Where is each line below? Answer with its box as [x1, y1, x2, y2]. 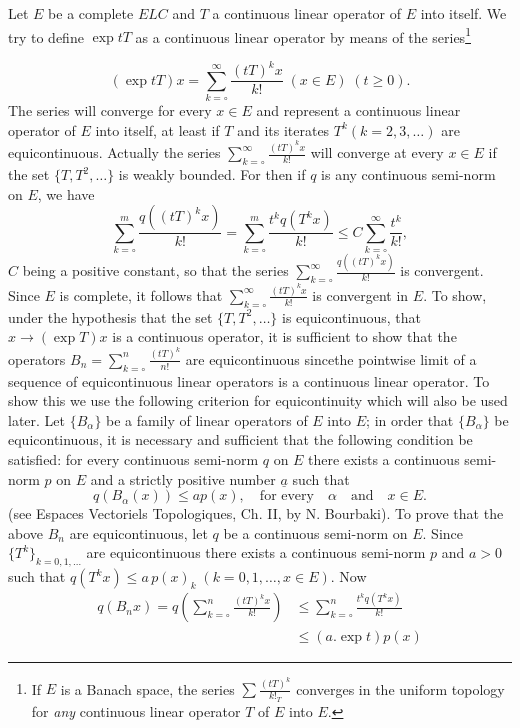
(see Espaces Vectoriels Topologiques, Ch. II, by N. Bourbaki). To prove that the [8, 503, 504, 524]
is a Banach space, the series [60, 678, 235, 699]
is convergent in [312, 284, 409, 305]
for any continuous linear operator [31, 700, 241, 721]
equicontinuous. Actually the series [8, 142, 221, 163]
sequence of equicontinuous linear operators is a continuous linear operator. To [8, 370, 490, 391]
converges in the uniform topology [296, 678, 505, 699]
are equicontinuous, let [69, 522, 208, 543]
